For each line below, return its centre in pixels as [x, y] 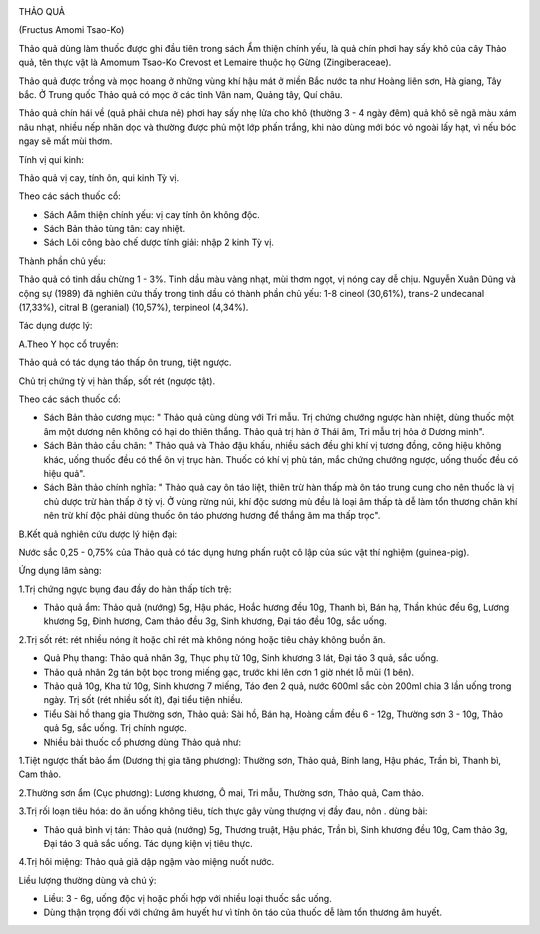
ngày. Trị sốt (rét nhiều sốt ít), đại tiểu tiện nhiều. [143, 700]
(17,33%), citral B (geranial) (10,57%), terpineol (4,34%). [133, 307]
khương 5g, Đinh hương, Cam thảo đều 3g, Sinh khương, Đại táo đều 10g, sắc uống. [215, 621]
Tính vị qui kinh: [51, 159]
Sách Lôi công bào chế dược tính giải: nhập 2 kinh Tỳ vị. [159, 242]
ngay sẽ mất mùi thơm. [65, 141]
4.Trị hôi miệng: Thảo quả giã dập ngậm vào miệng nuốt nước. [146, 862]
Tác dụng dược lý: [55, 326]
